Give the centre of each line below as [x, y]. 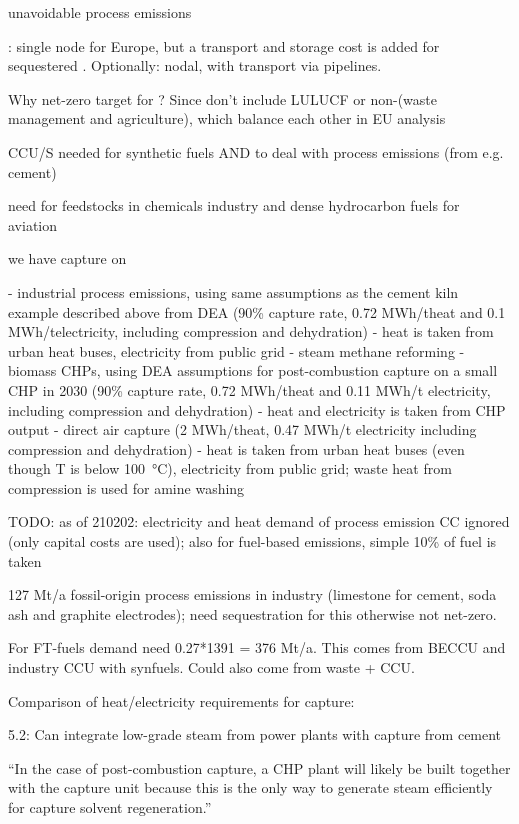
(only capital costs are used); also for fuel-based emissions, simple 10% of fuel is [252, 541]
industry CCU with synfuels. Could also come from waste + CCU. [211, 667]
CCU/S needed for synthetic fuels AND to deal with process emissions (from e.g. [256, 151]
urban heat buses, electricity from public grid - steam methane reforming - [236, 350]
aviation [33, 224]
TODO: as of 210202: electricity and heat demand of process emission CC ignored [259, 521]
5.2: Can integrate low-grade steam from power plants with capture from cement [255, 734]
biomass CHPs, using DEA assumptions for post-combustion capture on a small [253, 370]
